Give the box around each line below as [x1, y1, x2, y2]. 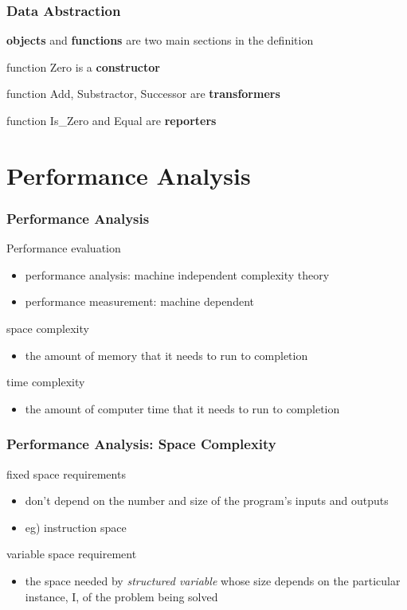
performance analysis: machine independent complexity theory [25, 266, 330, 283]
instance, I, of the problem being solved [25, 588, 218, 604]
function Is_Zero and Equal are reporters [6, 112, 217, 128]
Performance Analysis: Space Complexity [6, 434, 276, 454]
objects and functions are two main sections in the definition [6, 32, 314, 49]
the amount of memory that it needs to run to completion [25, 346, 308, 363]
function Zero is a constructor [6, 58, 160, 75]
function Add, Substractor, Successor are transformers [6, 85, 280, 102]
